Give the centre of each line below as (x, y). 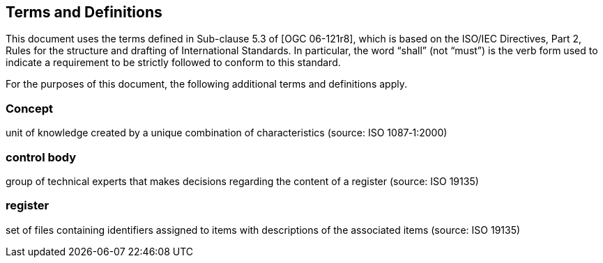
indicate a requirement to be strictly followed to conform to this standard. (173, 63)
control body (41, 157)
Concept (29, 108)
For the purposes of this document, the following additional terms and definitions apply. (206, 84)
